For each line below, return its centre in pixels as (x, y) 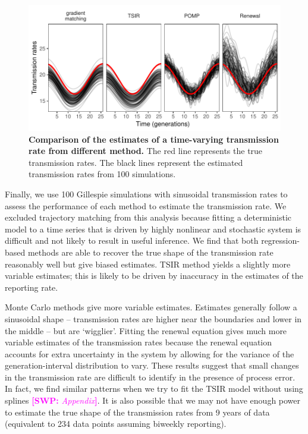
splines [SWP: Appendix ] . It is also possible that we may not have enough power (153, 400)
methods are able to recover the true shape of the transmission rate (150, 252)
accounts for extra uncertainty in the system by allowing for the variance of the (150, 353)
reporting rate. (32, 287)
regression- (280, 240)
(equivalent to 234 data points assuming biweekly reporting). (116, 424)
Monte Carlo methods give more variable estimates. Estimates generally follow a (151, 307)
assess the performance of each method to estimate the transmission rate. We (146, 205)
